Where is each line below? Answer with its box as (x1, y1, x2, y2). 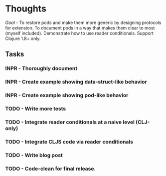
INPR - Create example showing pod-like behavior (5, 92, 129, 99)
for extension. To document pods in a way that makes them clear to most (5, 24, 155, 30)
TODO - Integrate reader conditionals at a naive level (5, 118, 135, 125)
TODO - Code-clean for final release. (5, 165, 96, 172)
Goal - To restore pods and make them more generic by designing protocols (5, 19, 162, 25)
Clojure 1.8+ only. (5, 35, 41, 41)
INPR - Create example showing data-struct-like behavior (5, 78, 147, 85)
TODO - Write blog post (5, 151, 63, 158)
